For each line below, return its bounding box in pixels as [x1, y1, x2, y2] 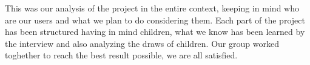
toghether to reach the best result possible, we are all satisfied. [5, 49, 238, 61]
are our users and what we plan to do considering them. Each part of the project [5, 13, 305, 26]
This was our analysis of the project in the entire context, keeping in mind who [5, 2, 299, 14]
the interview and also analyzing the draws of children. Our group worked [5, 37, 279, 49]
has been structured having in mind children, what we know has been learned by [5, 25, 305, 38]
